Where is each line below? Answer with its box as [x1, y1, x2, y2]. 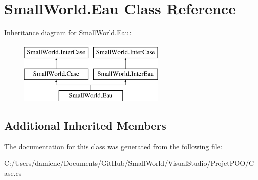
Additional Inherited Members [4, 118, 166, 133]
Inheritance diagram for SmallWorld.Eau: [4, 27, 132, 38]
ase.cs [4, 168, 22, 178]
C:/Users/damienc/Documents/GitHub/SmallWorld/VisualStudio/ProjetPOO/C [4, 158, 254, 168]
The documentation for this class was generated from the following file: [4, 141, 222, 151]
